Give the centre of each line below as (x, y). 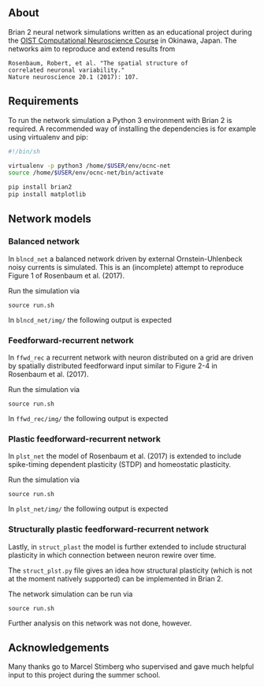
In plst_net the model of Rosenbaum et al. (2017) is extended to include (125, 456)
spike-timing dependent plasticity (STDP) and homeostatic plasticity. (120, 465)
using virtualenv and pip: (48, 136)
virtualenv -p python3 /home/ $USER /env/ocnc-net (89, 166)
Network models (50, 219)
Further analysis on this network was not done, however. (100, 623)
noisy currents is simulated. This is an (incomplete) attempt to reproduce (126, 267)
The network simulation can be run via (71, 594)
